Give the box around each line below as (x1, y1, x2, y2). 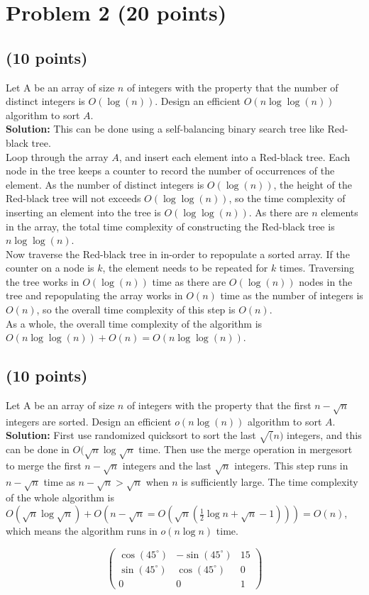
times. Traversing (279, 260, 355, 275)
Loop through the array (6, 149, 109, 164)
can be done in (6, 442, 70, 457)
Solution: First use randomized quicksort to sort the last (6, 428, 256, 443)
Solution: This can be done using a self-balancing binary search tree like (6, 121, 324, 136)
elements (321, 204, 358, 219)
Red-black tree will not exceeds (6, 191, 141, 206)
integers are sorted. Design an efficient (6, 413, 172, 428)
